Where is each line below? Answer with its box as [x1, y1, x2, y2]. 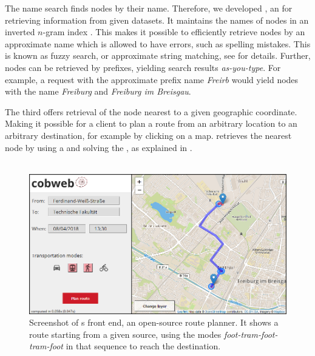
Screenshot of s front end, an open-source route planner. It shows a [29, 316, 279, 329]
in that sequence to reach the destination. [66, 340, 221, 352]
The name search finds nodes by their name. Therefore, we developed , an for [5, 2, 293, 14]
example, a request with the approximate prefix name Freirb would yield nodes [5, 73, 299, 86]
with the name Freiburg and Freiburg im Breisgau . [5, 85, 191, 98]
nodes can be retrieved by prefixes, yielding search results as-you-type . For [5, 61, 281, 73]
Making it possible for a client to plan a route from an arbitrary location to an [5, 117, 297, 130]
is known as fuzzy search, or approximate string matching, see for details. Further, [5, 49, 311, 62]
